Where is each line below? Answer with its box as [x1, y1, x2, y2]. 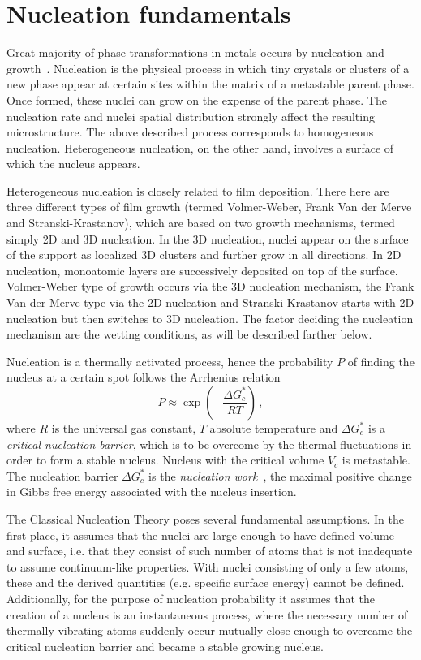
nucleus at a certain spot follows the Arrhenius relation [6, 369, 281, 386]
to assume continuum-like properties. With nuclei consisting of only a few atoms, [6, 558, 409, 575]
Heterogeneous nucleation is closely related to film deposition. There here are [6, 182, 389, 199]
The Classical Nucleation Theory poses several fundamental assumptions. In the [6, 510, 404, 527]
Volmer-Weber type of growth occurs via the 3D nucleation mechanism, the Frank [6, 278, 415, 295]
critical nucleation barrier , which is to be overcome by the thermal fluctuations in [6, 435, 412, 452]
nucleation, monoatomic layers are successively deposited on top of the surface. [6, 261, 398, 278]
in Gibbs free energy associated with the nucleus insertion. [6, 483, 297, 500]
